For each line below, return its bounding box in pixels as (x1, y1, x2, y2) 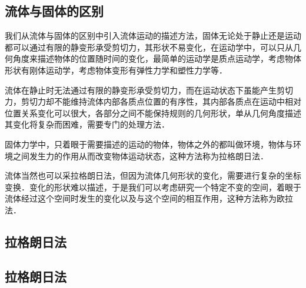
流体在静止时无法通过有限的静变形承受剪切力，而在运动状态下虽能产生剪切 (5, 83, 293, 96)
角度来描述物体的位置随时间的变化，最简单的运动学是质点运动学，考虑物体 (12, 52, 301, 65)
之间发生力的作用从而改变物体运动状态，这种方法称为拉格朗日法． (12, 149, 268, 162)
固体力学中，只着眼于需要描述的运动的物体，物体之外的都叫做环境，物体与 (5, 138, 293, 150)
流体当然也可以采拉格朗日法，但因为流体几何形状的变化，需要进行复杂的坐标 (5, 169, 301, 182)
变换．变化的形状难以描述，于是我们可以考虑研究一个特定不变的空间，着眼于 (5, 180, 301, 193)
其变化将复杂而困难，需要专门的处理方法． (5, 118, 169, 130)
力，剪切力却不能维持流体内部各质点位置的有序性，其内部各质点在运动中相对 (5, 95, 301, 108)
